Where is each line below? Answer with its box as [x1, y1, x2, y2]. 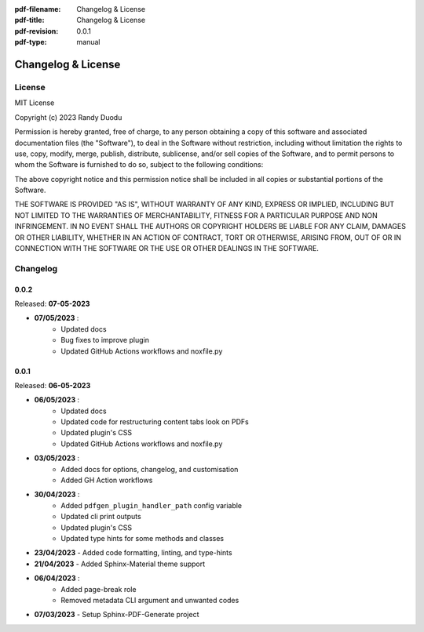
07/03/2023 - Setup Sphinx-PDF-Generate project [34, 610, 199, 619]
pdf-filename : [14, 5, 61, 13]
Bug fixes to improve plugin [60, 336, 149, 345]
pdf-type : [14, 38, 47, 47]
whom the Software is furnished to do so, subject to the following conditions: [14, 160, 264, 169]
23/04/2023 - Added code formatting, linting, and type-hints [34, 548, 232, 558]
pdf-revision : [14, 26, 59, 35]
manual [76, 38, 101, 47]
